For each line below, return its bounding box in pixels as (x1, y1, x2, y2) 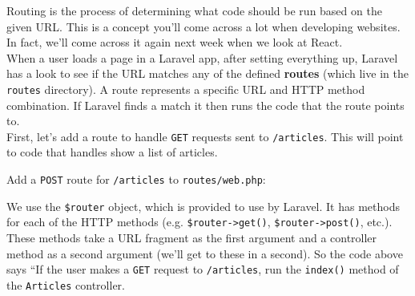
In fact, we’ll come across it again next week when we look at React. (6, 34, 343, 51)
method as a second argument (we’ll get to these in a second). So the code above (6, 245, 403, 262)
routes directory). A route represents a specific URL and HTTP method (6, 80, 365, 97)
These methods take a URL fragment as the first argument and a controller (6, 229, 377, 246)
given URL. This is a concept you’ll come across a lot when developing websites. (6, 18, 401, 34)
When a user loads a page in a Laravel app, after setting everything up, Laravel (6, 49, 398, 66)
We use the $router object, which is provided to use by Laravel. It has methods (6, 197, 400, 214)
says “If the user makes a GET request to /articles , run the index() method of (6, 261, 399, 278)
